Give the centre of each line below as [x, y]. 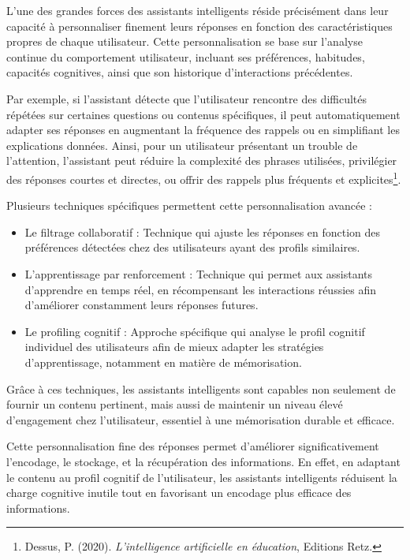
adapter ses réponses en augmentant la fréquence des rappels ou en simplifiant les [203, 130]
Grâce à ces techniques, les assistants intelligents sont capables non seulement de [201, 388]
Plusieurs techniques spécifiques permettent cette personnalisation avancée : [189, 205]
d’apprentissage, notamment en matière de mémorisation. [163, 362]
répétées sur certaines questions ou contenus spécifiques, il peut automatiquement [203, 114]
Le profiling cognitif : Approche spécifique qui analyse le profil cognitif [195, 331]
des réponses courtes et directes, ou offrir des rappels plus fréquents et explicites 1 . [204, 177]
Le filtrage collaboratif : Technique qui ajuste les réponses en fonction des [203, 231]
